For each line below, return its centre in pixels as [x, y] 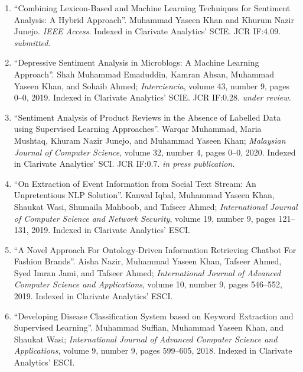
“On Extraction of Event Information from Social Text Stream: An [135, 183]
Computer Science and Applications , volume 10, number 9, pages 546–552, [148, 284]
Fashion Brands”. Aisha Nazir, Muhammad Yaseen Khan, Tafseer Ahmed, [148, 261]
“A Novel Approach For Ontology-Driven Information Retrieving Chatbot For [155, 249]
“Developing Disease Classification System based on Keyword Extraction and [154, 316]
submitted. [32, 42]
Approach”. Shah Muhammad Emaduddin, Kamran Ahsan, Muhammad [144, 74]
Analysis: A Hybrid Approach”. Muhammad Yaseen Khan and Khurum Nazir [154, 19]
